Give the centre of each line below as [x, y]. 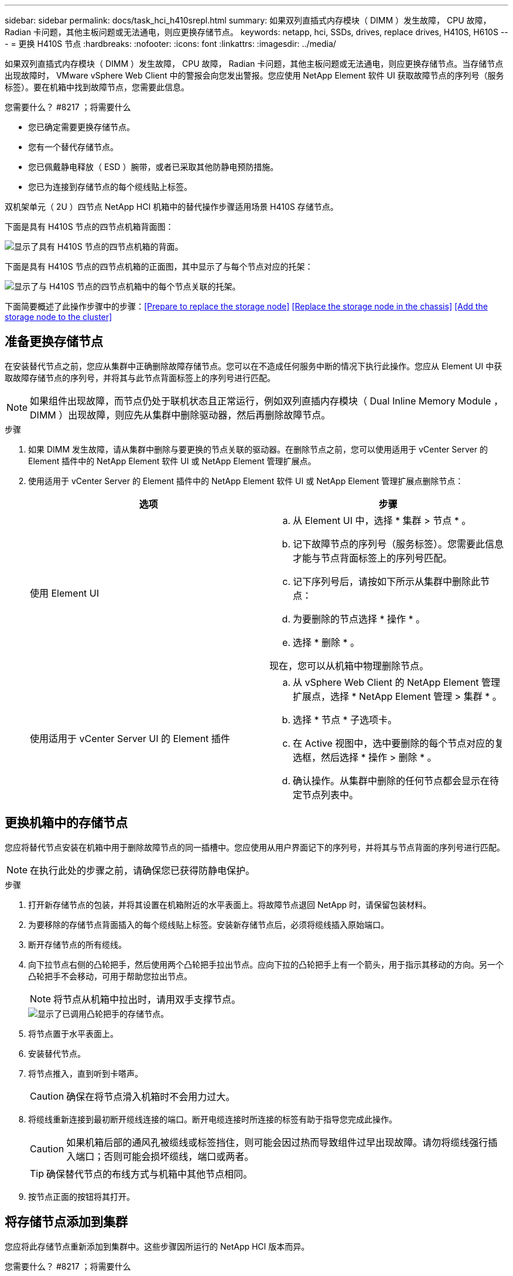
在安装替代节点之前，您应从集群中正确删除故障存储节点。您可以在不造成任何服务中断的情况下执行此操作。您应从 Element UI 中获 [254, 366]
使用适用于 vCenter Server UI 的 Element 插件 [130, 738]
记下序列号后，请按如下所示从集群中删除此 [387, 581]
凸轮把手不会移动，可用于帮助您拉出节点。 [110, 976]
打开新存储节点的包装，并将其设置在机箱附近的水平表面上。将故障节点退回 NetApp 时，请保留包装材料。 [230, 904]
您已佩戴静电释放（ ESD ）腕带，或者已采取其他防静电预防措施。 [153, 167]
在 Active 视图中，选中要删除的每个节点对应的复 [399, 743]
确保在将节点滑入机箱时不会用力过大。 [151, 1096]
